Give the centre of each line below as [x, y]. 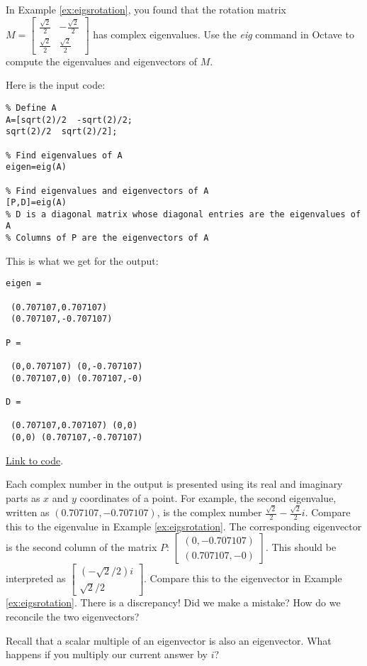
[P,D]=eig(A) [36, 203]
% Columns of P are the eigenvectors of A [107, 238]
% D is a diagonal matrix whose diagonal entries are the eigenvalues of [183, 214]
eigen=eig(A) [36, 167]
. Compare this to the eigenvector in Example [243, 578]
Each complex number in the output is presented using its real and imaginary [174, 484]
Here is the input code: [56, 85]
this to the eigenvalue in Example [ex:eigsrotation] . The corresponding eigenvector [184, 526]
